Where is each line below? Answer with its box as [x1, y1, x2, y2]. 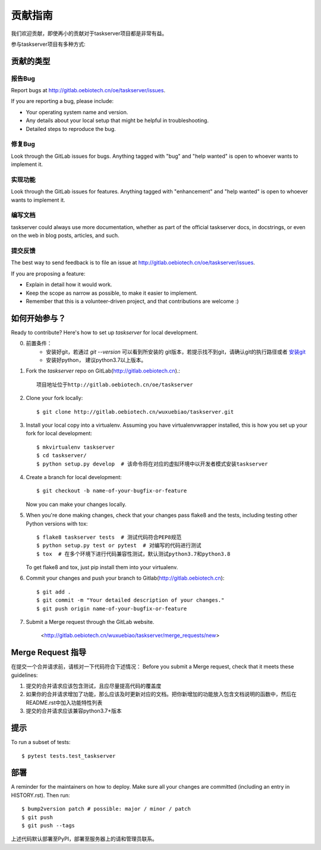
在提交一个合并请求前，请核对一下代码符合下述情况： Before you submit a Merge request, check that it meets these [11, 663, 294, 670]
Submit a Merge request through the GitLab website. [26, 618, 155, 626]
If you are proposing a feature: [11, 270, 86, 277]
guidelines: [11, 671, 38, 679]
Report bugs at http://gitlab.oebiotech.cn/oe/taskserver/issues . [11, 87, 166, 94]
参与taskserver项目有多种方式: [11, 40, 86, 48]
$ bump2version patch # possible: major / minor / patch [21, 805, 191, 812]
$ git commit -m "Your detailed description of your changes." [36, 597, 225, 604]
